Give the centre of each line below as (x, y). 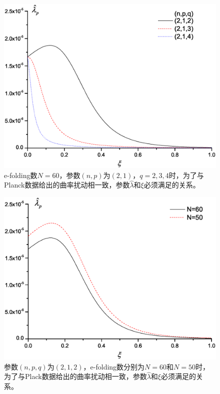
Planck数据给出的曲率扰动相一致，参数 (67, 185)
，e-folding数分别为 (114, 366)
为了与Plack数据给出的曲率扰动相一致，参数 (75, 376)
